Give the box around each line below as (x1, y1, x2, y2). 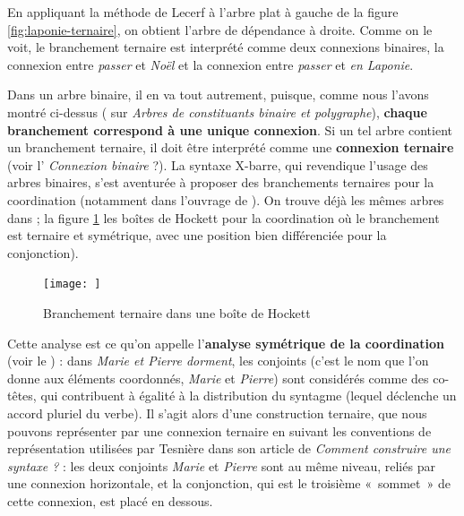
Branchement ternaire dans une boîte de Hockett (43, 303, 311, 322)
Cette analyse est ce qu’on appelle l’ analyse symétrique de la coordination (7, 333, 445, 352)
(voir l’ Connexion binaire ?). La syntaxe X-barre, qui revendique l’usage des (7, 155, 428, 174)
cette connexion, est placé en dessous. (7, 491, 213, 510)
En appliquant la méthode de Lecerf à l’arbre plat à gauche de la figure (7, 3, 399, 21)
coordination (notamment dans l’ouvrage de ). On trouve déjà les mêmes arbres (7, 190, 444, 209)
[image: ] (43, 278, 101, 291)
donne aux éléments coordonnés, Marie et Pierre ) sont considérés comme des (7, 368, 429, 387)
